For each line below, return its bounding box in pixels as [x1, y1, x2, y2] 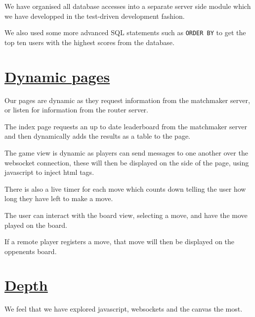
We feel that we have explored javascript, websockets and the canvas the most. [4, 304, 243, 314]
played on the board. [4, 219, 67, 230]
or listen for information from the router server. [4, 105, 148, 115]
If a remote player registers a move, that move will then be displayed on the [4, 236, 235, 247]
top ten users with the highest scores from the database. [4, 37, 174, 47]
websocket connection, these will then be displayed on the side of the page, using [4, 157, 249, 167]
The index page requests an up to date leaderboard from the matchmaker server [4, 121, 247, 131]
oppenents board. [4, 246, 57, 256]
